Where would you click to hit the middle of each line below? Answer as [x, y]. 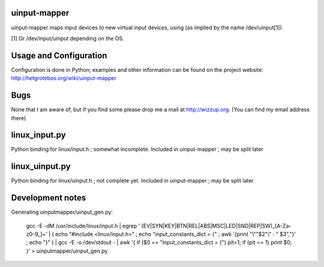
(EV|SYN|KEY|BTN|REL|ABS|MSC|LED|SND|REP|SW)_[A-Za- [216, 226]
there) [19, 118]
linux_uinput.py [41, 167]
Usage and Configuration [59, 55]
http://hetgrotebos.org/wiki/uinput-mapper [64, 78]
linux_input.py [38, 135]
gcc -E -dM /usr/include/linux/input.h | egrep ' [83, 226]
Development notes [49, 198]
